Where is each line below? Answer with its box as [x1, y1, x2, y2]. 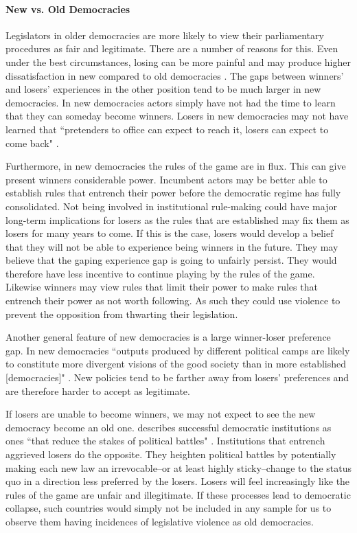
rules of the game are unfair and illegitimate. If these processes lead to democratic [5, 487, 351, 501]
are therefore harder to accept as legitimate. [5, 383, 190, 398]
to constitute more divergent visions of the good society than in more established [5, 356, 347, 371]
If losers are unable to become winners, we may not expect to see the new [5, 407, 316, 421]
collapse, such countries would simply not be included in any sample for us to [5, 501, 332, 515]
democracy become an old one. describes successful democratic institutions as [5, 420, 332, 434]
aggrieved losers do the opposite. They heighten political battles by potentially [5, 447, 336, 462]
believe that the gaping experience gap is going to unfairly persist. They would [5, 253, 337, 267]
